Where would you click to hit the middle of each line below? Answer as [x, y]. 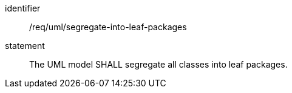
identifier [23, 8]
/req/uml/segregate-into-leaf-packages [108, 27]
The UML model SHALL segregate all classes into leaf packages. [158, 64]
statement [25, 46]
